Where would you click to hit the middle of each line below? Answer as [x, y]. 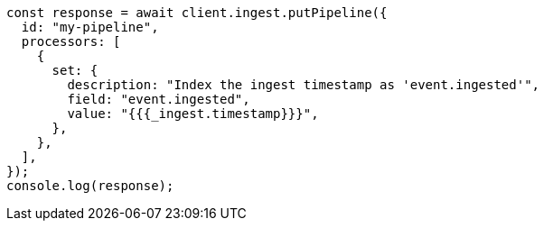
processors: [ [71, 41]
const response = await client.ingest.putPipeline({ [197, 13]
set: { [75, 70]
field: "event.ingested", [159, 99]
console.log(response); [90, 186]
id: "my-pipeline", [90, 27]
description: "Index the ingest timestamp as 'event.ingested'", [304, 85]
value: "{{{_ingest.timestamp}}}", [193, 114]
